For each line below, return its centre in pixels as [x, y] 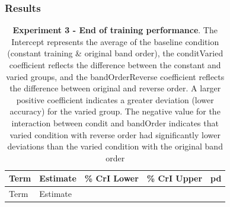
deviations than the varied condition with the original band [115, 146]
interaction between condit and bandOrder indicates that [115, 122]
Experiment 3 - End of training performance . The [115, 30]
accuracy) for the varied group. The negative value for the [115, 111]
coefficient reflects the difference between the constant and [115, 65]
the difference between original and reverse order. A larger [115, 88]
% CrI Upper [175, 178]
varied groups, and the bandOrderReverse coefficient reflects [115, 76]
